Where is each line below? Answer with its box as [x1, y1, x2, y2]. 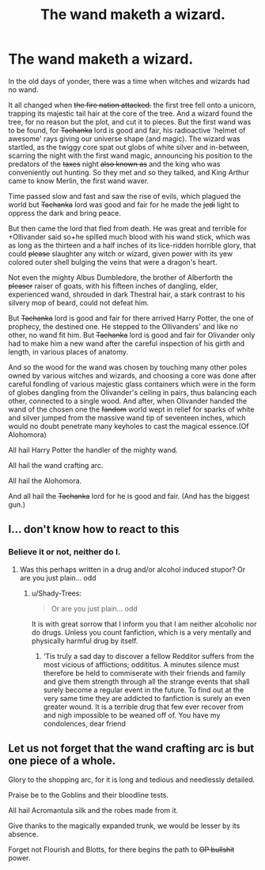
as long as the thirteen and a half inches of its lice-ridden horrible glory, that [8, 240, 256, 250]
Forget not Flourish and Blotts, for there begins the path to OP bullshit [8, 845, 235, 854]
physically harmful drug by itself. [31, 636, 138, 646]
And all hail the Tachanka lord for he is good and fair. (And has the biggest [8, 491, 250, 500]
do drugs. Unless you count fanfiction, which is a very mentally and [31, 627, 252, 637]
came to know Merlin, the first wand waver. [8, 176, 150, 186]
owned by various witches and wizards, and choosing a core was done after [8, 370, 257, 380]
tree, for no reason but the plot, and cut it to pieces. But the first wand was [8, 117, 252, 126]
